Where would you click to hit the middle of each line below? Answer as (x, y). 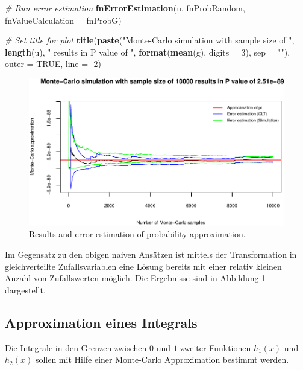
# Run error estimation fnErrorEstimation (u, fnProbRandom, (125, 8)
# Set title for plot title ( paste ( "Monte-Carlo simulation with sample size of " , (150, 40)
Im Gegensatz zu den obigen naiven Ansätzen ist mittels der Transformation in (151, 254)
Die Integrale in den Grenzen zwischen (76, 347)
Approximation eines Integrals (101, 322)
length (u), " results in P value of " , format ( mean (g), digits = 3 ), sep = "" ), (148, 52)
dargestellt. (25, 289)
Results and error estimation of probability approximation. (137, 234)
